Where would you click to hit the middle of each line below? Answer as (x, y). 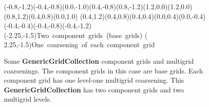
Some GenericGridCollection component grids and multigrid (99, 61)
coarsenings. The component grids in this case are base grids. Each (104, 70)
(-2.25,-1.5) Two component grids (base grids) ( (76, 35)
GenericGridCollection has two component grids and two (94, 89)
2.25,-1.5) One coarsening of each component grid (79, 45)
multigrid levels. (28, 99)
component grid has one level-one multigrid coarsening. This (94, 80)
